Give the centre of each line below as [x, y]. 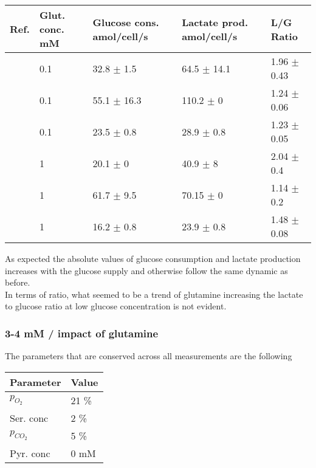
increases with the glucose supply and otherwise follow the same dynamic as [146, 270]
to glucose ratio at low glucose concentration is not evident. [116, 306]
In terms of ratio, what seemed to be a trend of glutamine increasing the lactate [154, 294]
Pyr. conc [30, 453]
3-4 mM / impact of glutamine [82, 333]
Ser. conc [29, 418]
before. [18, 282]
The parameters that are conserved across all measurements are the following [149, 356]
